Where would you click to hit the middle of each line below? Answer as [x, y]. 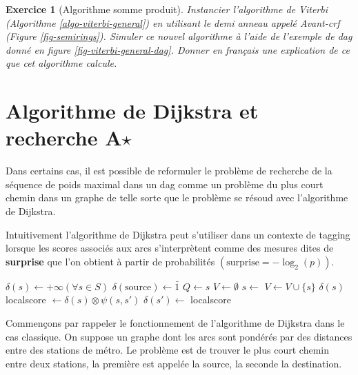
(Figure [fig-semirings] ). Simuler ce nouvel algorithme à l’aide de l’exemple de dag [179, 36]
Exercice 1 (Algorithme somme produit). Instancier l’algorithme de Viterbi [167, 9]
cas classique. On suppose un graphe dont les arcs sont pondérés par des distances [179, 336]
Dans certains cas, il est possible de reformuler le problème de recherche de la [169, 171]
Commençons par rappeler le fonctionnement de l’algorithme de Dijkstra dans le [175, 323]
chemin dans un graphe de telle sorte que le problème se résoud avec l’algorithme [177, 197]
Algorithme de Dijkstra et [132, 111]
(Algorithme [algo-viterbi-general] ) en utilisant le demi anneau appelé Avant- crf [173, 22]
